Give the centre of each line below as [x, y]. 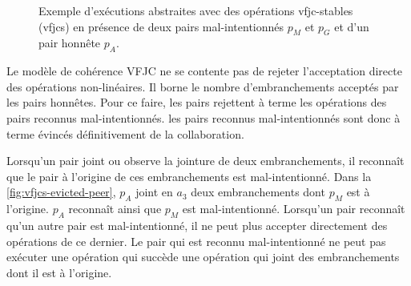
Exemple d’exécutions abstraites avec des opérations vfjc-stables [196, 10]
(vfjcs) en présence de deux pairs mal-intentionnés [161, 26]
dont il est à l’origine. [59, 272]
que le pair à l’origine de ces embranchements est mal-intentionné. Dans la [189, 176]
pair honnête [70, 43]
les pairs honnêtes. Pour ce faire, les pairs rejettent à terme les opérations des [197, 102]
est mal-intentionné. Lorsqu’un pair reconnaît [294, 209]
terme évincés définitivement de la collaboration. [125, 133]
